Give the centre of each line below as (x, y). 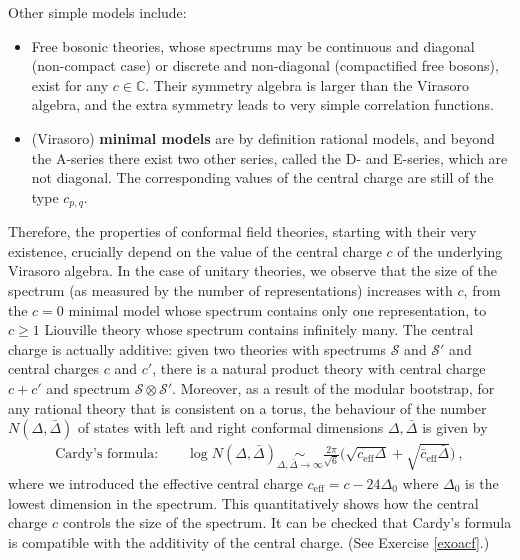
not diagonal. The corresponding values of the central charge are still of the (262, 177)
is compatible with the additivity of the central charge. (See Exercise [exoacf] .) (249, 541)
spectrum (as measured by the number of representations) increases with (230, 289)
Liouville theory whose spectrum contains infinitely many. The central (259, 329)
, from (482, 289)
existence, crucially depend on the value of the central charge (195, 250)
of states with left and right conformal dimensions (230, 427)
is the (482, 482)
